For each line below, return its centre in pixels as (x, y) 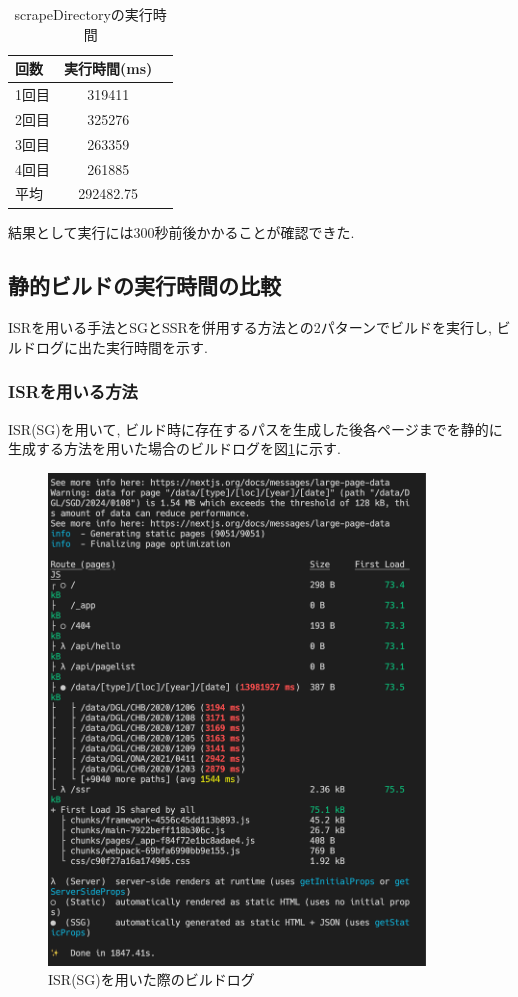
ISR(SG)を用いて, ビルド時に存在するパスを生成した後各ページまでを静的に (255, 428)
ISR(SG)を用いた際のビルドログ (151, 979)
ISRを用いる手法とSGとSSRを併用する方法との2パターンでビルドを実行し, (250, 327)
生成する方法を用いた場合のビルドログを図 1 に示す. (174, 448)
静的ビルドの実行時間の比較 (144, 285)
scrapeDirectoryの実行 (83, 14)
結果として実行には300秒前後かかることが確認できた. (181, 231)
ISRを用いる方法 (73, 391)
